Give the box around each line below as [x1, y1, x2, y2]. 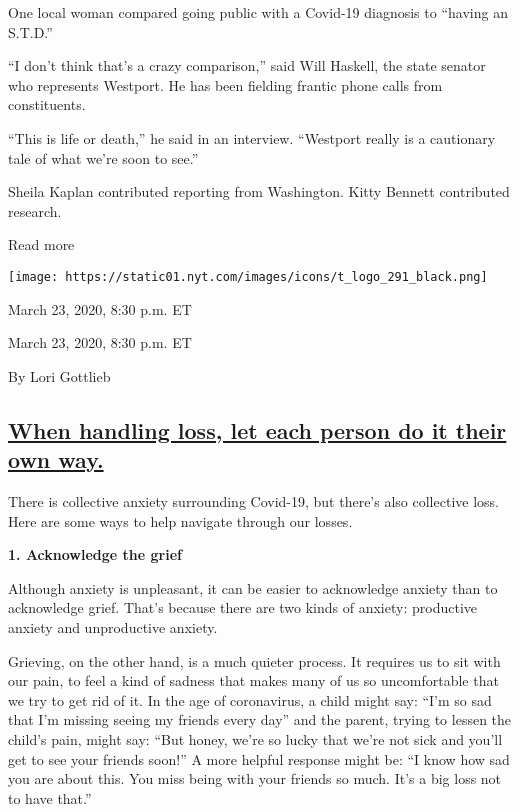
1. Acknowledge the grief [8, 544, 182, 565]
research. [8, 200, 62, 221]
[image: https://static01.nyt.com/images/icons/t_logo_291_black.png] [8, 269, 488, 284]
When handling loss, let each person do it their [8, 414, 507, 445]
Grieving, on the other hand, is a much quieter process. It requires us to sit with [8, 650, 501, 671]
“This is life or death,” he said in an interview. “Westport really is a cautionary [8, 127, 496, 148]
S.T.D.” [8, 21, 53, 42]
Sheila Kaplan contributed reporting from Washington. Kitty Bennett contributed [8, 181, 510, 202]
